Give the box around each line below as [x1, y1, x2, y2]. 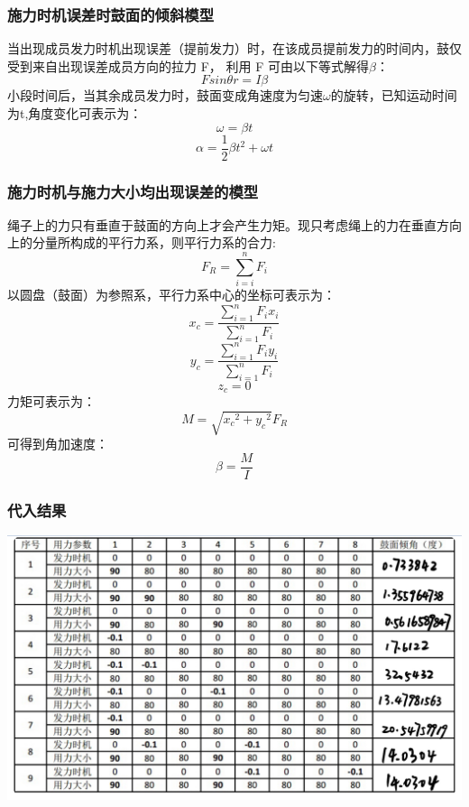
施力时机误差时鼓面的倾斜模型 [7, 3, 215, 25]
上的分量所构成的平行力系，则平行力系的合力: [7, 233, 276, 252]
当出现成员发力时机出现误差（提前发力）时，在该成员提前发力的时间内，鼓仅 [7, 39, 462, 58]
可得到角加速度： [7, 434, 108, 453]
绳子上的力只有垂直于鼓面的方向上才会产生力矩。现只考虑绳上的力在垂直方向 [7, 215, 462, 234]
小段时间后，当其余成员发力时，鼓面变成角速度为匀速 [7, 86, 323, 105]
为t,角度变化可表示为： [7, 104, 143, 122]
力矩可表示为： [7, 392, 96, 411]
